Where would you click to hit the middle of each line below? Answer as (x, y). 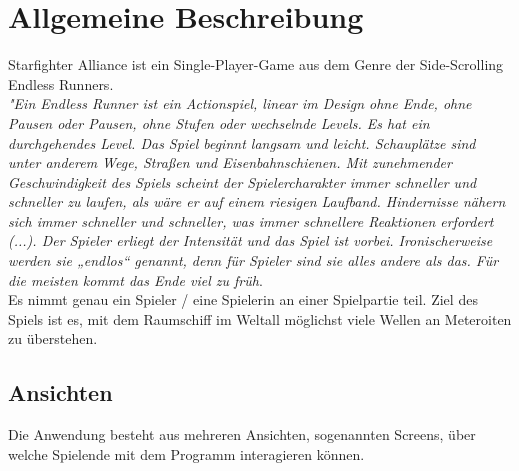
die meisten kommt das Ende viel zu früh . (135, 279)
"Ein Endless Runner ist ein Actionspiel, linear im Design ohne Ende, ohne (240, 103)
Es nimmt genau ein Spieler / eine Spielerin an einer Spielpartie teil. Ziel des (243, 299)
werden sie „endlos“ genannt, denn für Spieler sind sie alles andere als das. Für (253, 260)
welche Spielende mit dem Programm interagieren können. (186, 453)
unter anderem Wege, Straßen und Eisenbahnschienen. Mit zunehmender (230, 162)
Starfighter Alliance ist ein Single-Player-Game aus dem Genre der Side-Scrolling (256, 64)
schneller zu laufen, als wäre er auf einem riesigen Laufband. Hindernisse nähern (257, 201)
